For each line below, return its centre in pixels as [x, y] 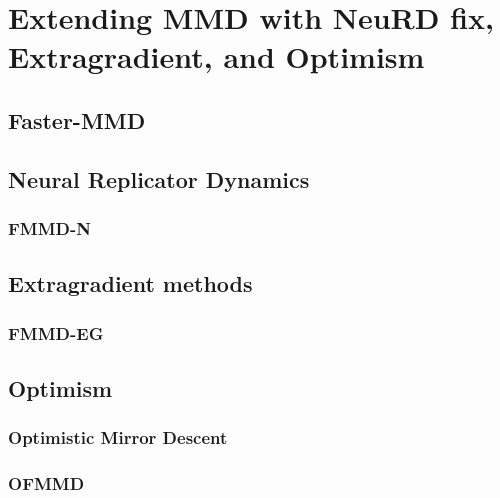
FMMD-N [49, 228]
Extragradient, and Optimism [216, 56]
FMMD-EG [56, 332]
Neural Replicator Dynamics [159, 178]
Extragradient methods [130, 283]
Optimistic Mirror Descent [118, 437]
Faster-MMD [77, 119]
